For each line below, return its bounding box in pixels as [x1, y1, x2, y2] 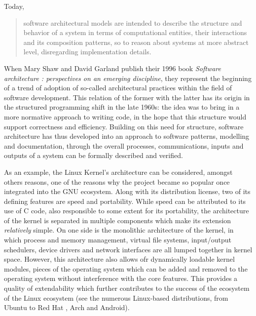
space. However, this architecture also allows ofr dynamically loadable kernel [4, 254, 235, 264]
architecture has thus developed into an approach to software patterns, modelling [4, 131, 250, 141]
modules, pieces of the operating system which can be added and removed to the [4, 263, 248, 274]
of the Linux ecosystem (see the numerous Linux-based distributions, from [4, 292, 228, 303]
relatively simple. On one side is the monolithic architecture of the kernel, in [4, 225, 234, 235]
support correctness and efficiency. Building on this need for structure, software [4, 121, 244, 131]
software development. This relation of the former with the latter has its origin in [4, 92, 250, 102]
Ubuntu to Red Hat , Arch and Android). [4, 302, 130, 313]
